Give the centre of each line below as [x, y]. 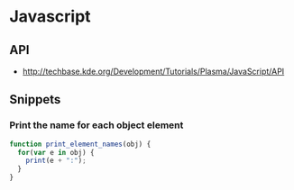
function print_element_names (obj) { [80, 144]
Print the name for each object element [96, 125]
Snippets [35, 100]
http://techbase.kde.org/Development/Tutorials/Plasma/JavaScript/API [153, 71]
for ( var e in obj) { [56, 152]
